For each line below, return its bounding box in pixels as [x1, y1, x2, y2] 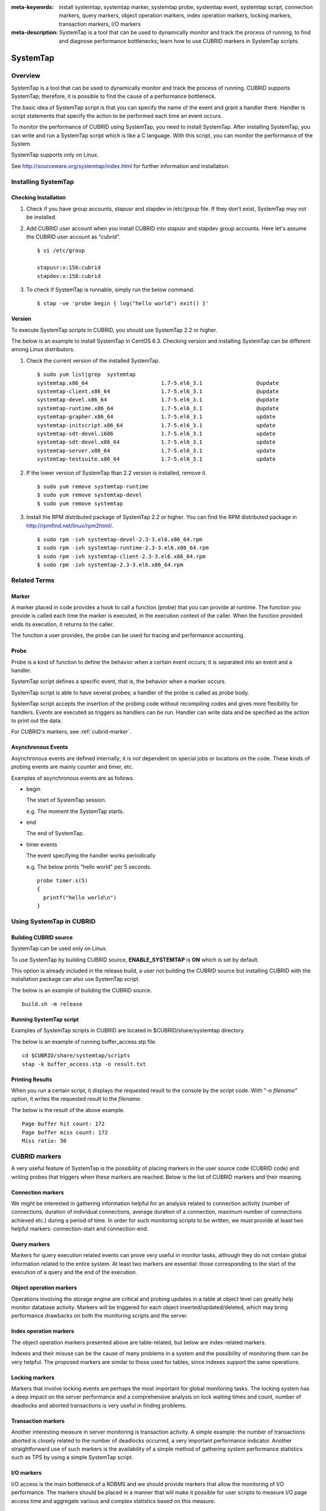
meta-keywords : [11, 4, 54, 10]
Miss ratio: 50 [22, 1137, 67, 1144]
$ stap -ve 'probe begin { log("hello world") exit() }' [37, 300, 209, 307]
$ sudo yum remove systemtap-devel [37, 491, 142, 499]
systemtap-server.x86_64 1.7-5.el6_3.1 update [37, 447, 276, 454]
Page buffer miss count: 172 [22, 1129, 108, 1136]
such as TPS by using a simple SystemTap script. [11, 1454, 133, 1461]
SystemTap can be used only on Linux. [11, 945, 107, 952]
